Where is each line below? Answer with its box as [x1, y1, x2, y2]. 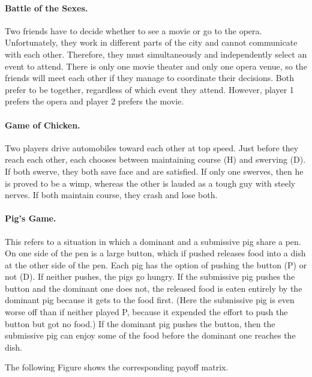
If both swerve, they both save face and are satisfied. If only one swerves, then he [5, 164, 304, 177]
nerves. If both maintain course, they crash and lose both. [5, 188, 218, 201]
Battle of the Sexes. [5, 1, 88, 14]
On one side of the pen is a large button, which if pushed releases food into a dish [5, 247, 306, 259]
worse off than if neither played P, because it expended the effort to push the [5, 306, 288, 318]
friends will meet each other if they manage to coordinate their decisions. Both [5, 71, 295, 84]
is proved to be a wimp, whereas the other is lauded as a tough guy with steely [5, 176, 296, 189]
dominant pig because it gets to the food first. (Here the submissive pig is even [5, 294, 295, 306]
